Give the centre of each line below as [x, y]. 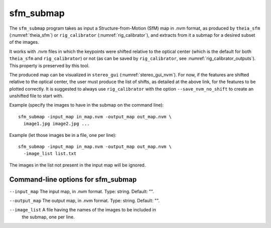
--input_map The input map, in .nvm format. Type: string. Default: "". [82, 191]
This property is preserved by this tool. [49, 65]
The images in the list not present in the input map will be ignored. [78, 165]
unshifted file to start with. [36, 96]
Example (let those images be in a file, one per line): [63, 135]
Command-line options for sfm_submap [73, 179]
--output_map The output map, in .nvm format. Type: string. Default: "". [85, 201]
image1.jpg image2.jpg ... [56, 124]
